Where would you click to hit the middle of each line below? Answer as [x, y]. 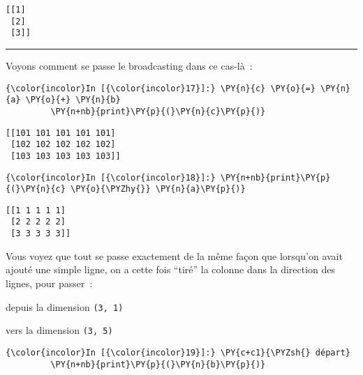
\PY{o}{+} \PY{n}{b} [73, 100]
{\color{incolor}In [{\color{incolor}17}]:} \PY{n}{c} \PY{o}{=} [161, 88]
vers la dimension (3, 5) [59, 330]
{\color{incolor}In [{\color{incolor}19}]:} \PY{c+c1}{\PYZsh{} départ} [178, 352]
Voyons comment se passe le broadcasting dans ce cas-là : [129, 65]
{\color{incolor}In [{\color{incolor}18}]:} [111, 177]
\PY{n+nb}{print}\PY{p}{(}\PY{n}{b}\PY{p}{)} [158, 364]
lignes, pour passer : [49, 283]
